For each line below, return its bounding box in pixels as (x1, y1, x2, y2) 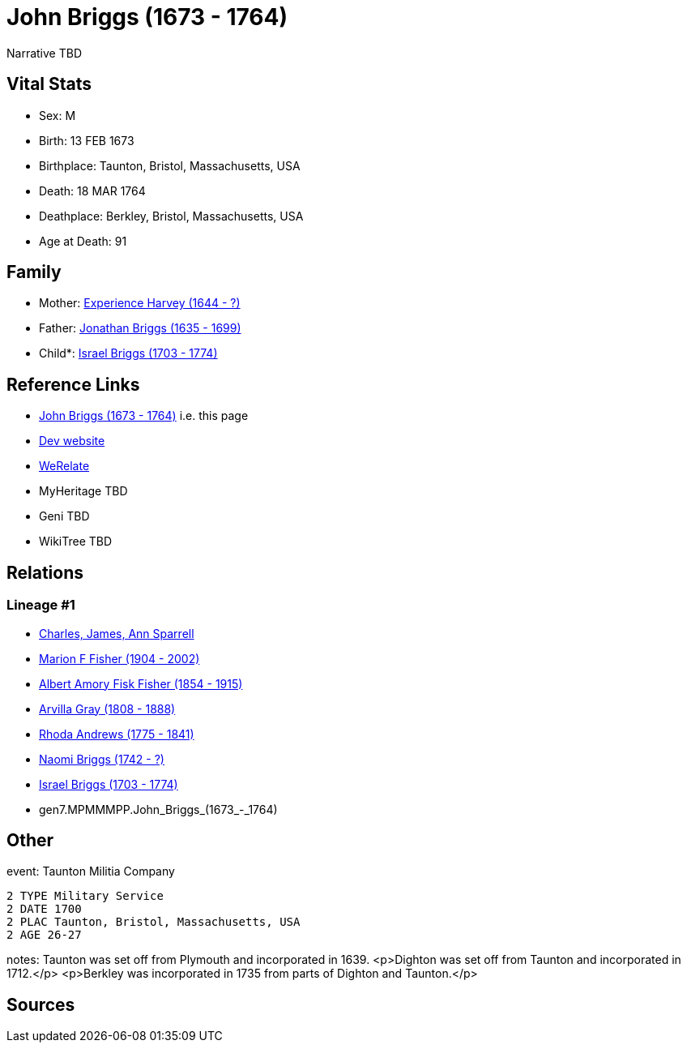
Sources (6, 994, 75, 1015)
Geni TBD (39, 509, 90, 524)
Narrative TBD (6, 45, 82, 60)
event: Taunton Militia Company (6, 864, 175, 879)
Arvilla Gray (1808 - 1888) (39, 701, 176, 716)
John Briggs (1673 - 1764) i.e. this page (39, 409, 249, 423)
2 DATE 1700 (6, 902, 82, 916)
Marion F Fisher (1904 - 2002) (39, 651, 200, 666)
